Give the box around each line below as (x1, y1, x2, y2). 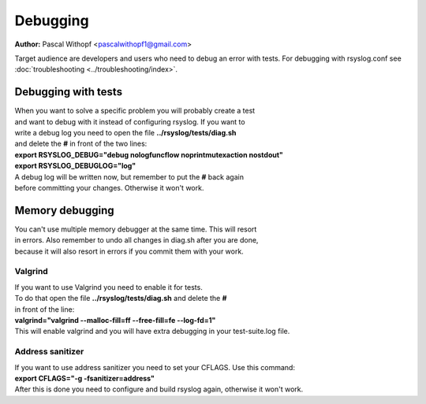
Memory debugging (14, 203, 114, 217)
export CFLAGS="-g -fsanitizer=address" (14, 373, 155, 383)
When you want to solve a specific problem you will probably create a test (14, 106, 256, 116)
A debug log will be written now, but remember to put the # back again (14, 172, 245, 181)
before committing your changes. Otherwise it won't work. (14, 183, 204, 192)
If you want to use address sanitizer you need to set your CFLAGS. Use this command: (14, 362, 296, 372)
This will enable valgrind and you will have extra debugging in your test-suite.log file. (14, 327, 290, 336)
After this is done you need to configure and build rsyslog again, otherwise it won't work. (14, 384, 304, 394)
